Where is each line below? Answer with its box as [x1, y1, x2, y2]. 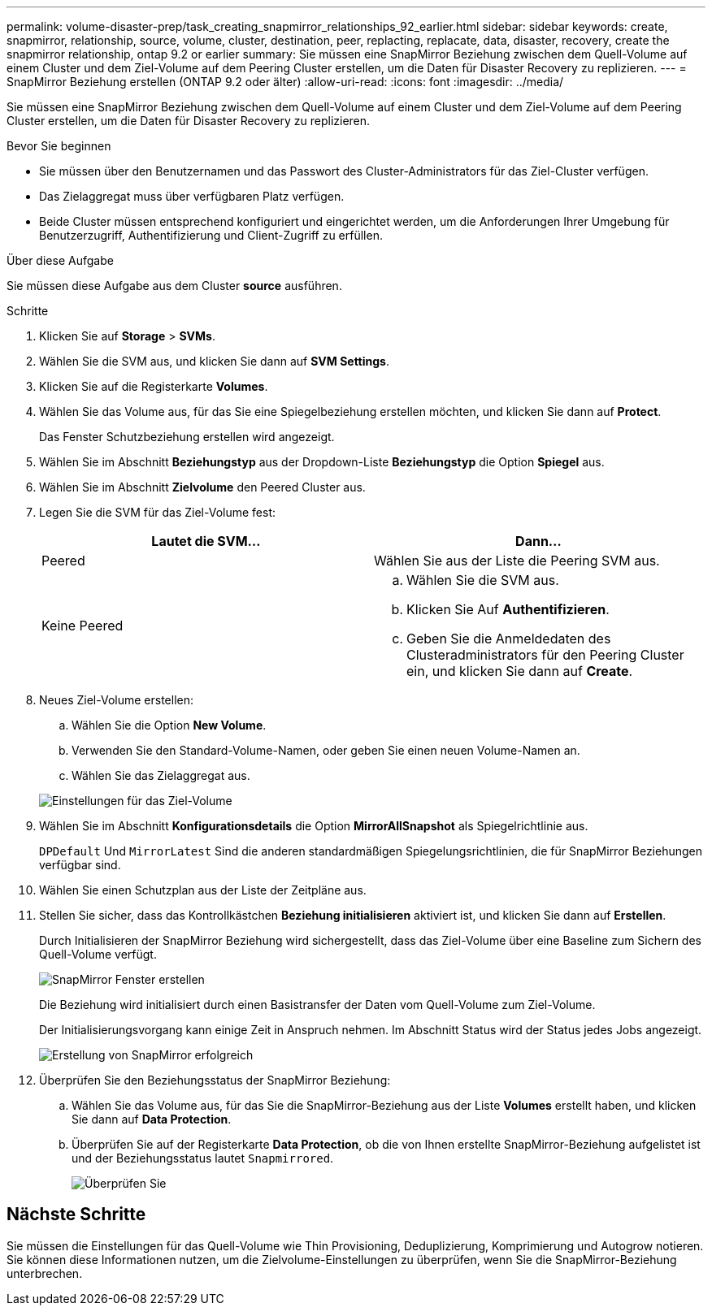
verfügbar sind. [39, 858, 121, 872]
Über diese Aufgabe [7, 253, 114, 267]
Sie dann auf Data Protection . [72, 1112, 232, 1126]
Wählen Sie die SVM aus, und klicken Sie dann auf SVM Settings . [39, 354, 389, 368]
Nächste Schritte [7, 1204, 146, 1225]
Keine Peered [41, 617, 124, 634]
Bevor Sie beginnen [7, 139, 111, 153]
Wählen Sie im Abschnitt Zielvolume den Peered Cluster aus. [39, 480, 366, 494]
